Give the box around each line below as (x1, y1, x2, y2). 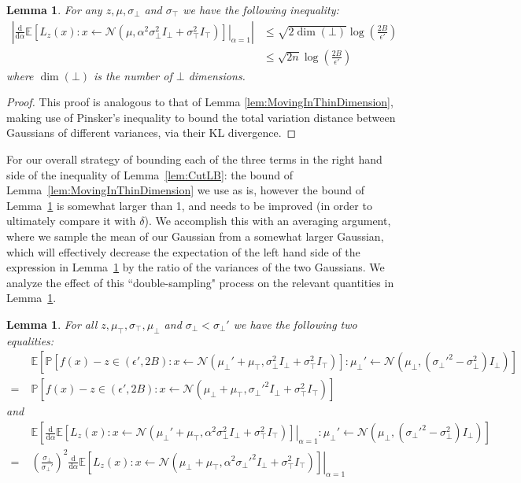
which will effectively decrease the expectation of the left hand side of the (6, 243, 360, 260)
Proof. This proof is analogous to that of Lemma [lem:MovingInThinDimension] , (6, 94, 394, 110)
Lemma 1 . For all (6, 315, 98, 332)
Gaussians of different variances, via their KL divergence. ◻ (6, 124, 297, 141)
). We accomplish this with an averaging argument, (144, 212, 391, 229)
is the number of (94, 67, 172, 83)
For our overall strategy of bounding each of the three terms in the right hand (6, 151, 382, 168)
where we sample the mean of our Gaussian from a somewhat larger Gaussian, (6, 228, 384, 244)
